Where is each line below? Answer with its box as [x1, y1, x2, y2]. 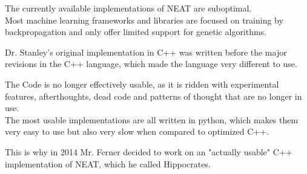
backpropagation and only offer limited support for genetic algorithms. [5, 25, 267, 38]
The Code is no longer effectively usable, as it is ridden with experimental [5, 77, 279, 90]
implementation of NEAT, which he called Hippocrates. [5, 157, 211, 170]
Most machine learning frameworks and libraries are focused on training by [5, 13, 283, 26]
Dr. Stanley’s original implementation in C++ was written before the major [5, 45, 287, 58]
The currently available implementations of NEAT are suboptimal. [5, 2, 252, 14]
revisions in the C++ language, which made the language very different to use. [5, 57, 297, 70]
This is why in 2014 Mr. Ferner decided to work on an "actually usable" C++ [5, 145, 292, 158]
